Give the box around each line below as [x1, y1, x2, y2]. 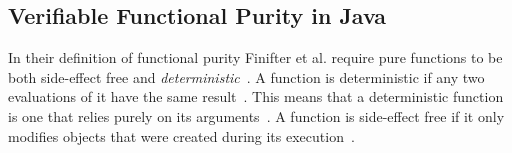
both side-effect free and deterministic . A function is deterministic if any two [8, 66, 485, 87]
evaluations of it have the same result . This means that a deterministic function [8, 86, 504, 107]
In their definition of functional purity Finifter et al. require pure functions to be [8, 47, 503, 68]
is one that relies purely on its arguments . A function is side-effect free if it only [8, 105, 505, 126]
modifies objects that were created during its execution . [8, 125, 355, 146]
